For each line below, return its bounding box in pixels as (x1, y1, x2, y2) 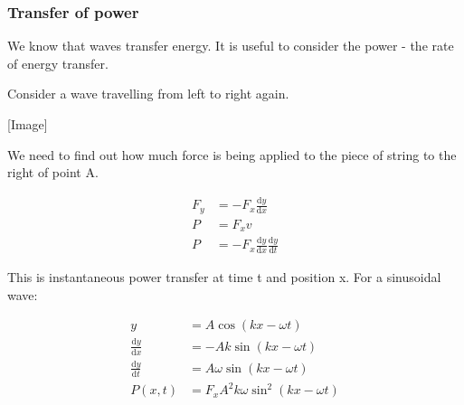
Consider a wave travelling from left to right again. (7, 84, 289, 103)
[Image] (7, 115, 48, 133)
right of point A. (7, 163, 99, 182)
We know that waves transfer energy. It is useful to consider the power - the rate (7, 36, 454, 55)
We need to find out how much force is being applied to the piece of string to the (7, 145, 457, 164)
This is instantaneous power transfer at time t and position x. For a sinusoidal (7, 268, 441, 287)
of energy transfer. (7, 53, 109, 72)
